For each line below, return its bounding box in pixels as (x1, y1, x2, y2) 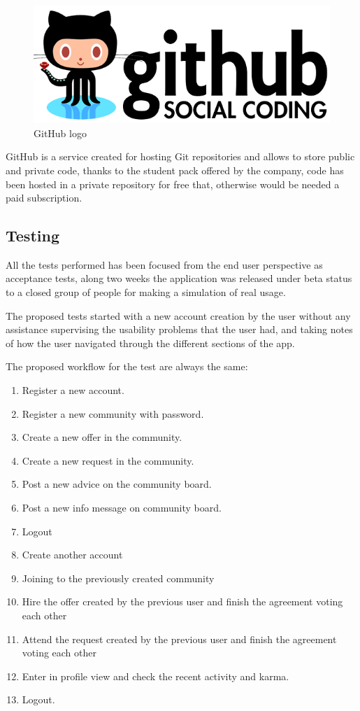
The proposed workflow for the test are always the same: (6, 359, 248, 374)
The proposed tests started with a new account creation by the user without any (6, 308, 351, 323)
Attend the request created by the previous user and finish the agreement (22, 631, 337, 646)
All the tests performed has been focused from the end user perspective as (6, 257, 323, 272)
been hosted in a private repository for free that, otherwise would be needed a (6, 176, 340, 191)
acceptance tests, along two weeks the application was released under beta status (6, 271, 352, 286)
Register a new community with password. (22, 406, 204, 421)
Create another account (22, 547, 123, 562)
